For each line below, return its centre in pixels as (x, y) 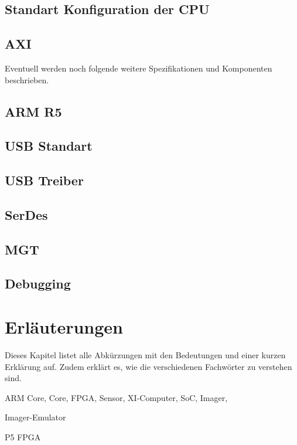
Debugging (38, 283)
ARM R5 (33, 111)
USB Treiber (44, 180)
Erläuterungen (64, 327)
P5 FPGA (23, 436)
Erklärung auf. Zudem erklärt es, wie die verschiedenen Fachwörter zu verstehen (148, 366)
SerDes (26, 214)
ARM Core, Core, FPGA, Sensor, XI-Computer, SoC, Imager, (116, 397)
